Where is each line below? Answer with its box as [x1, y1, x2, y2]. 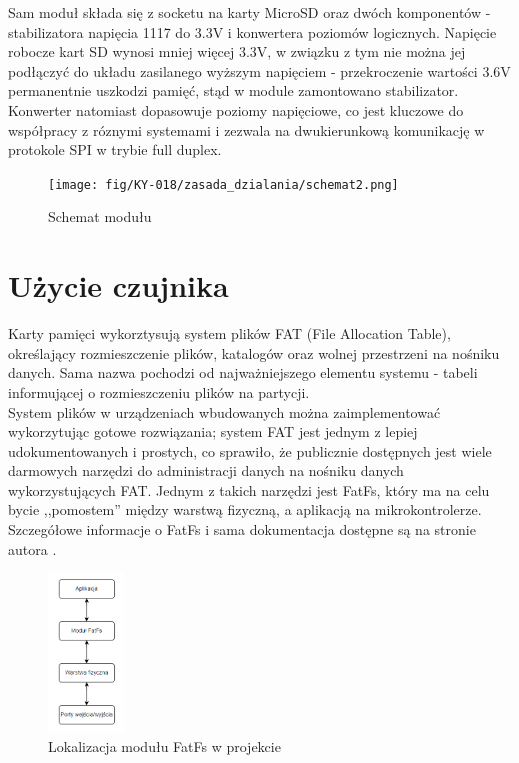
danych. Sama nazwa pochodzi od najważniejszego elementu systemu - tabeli [8, 362, 478, 383]
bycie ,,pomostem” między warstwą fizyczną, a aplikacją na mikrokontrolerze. [8, 499, 482, 520]
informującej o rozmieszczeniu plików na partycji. [8, 381, 310, 402]
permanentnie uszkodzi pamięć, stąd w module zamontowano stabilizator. [8, 80, 459, 101]
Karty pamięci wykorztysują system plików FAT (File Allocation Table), [8, 323, 451, 344]
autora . [8, 538, 57, 559]
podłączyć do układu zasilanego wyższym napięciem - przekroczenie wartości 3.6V [8, 60, 511, 81]
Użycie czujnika [8, 265, 229, 306]
